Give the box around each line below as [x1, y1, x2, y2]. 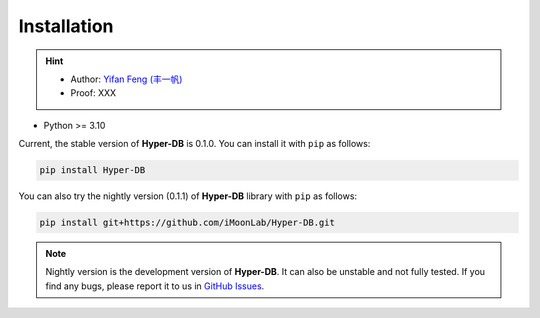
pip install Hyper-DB [39, 165, 146, 176]
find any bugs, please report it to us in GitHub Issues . [45, 280, 265, 292]
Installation [18, 15, 114, 37]
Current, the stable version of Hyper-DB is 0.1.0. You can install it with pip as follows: [18, 138, 371, 150]
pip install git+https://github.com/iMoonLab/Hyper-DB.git [39, 217, 335, 229]
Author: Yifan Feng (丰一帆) [70, 73, 183, 85]
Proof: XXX [70, 87, 117, 99]
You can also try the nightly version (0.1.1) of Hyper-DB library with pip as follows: [18, 190, 358, 202]
